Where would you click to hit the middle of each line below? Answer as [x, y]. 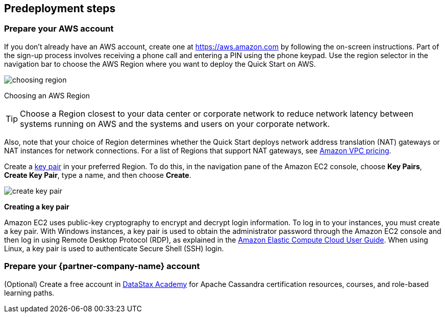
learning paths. [29, 293]
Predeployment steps [60, 8]
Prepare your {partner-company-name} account [102, 266]
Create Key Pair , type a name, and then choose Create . [98, 175]
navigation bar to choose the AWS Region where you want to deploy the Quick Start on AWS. [160, 64]
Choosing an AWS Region [47, 95]
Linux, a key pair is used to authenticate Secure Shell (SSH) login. [114, 248]
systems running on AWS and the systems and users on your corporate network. [175, 124]
